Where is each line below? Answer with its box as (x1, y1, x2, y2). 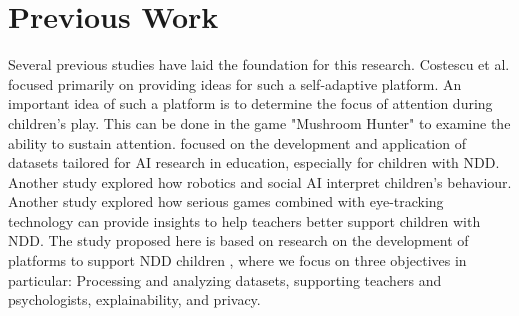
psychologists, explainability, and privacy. (8, 289, 261, 310)
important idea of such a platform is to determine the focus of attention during (8, 93, 493, 114)
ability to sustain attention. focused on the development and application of (8, 132, 466, 153)
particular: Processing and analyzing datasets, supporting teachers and (8, 269, 442, 290)
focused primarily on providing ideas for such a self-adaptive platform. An (8, 73, 462, 94)
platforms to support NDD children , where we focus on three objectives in (8, 250, 467, 271)
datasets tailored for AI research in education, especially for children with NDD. (8, 152, 500, 173)
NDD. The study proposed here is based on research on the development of (8, 230, 469, 251)
